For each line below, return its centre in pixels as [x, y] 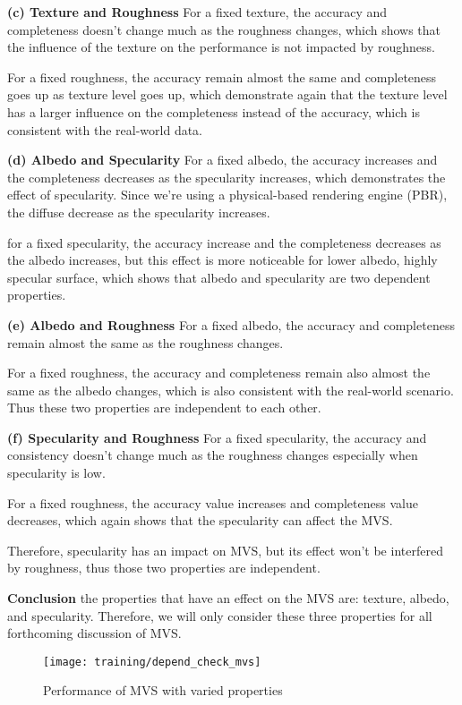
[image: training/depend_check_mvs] [152, 662]
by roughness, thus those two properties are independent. [164, 568]
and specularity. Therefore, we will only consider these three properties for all [220, 615]
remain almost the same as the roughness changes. [145, 342]
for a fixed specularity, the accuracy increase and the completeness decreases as [224, 242]
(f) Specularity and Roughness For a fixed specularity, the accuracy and [217, 437]
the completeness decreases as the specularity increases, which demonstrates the [227, 177]
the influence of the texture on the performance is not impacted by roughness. [221, 47]
